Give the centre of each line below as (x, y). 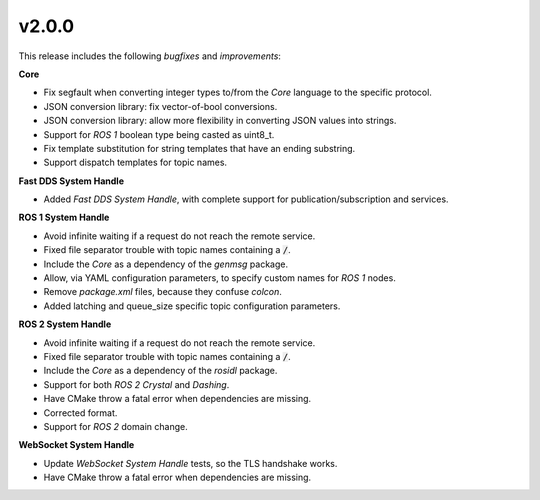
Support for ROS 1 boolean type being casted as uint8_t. (159, 134)
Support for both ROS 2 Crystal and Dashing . (136, 384)
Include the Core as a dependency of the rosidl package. (160, 371)
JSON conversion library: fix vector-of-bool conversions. (160, 106)
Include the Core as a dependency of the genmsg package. (166, 264)
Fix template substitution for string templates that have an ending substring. (199, 148)
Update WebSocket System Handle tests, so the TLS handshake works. (190, 463)
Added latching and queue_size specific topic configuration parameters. (192, 306)
